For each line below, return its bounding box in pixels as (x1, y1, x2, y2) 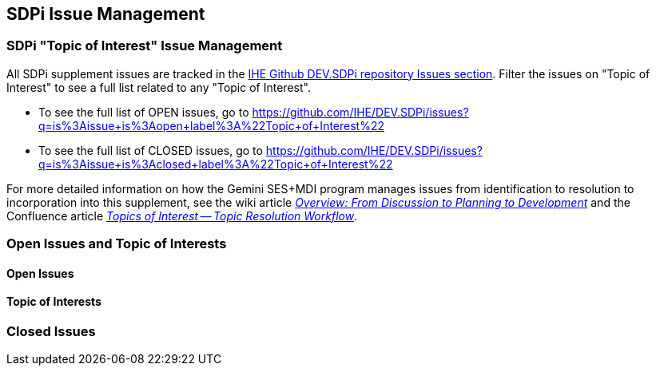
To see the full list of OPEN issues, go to (38, 105, 249, 119)
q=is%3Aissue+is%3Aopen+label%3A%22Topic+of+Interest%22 (38, 118, 385, 133)
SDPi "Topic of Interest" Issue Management (6, 38, 283, 54)
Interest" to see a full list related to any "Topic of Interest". (6, 80, 311, 94)
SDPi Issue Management (6, 4, 205, 24)
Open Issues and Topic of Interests (6, 235, 227, 252)
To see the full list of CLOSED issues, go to (38, 143, 263, 157)
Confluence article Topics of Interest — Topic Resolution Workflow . (6, 208, 358, 223)
